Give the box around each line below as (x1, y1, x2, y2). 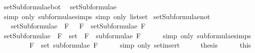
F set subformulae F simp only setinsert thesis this (29, 40, 251, 50)
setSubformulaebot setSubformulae (3, 1, 117, 11)
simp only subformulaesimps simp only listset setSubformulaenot (3, 11, 210, 21)
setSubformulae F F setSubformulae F (10, 21, 146, 31)
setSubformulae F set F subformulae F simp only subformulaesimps (3, 30, 251, 40)
